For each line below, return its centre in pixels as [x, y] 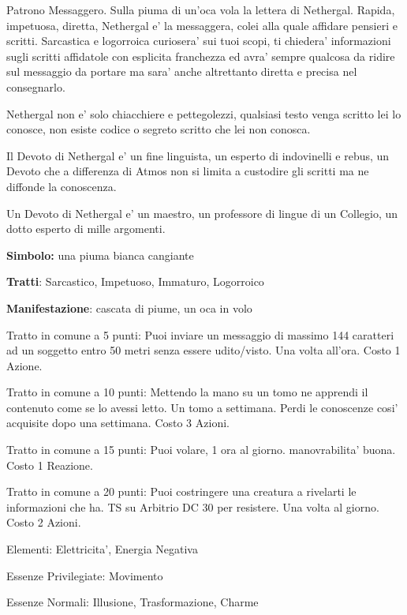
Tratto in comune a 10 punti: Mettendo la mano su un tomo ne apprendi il [187, 392]
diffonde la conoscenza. [62, 186]
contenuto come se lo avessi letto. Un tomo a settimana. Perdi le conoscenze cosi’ [202, 407]
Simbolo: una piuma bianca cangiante [100, 255]
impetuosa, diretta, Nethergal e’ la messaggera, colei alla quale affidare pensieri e [202, 25]
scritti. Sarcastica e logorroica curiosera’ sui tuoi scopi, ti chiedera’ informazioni [199, 41]
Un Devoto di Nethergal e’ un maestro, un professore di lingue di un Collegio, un [202, 213]
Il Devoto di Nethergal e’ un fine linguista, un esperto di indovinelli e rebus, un [198, 155]
